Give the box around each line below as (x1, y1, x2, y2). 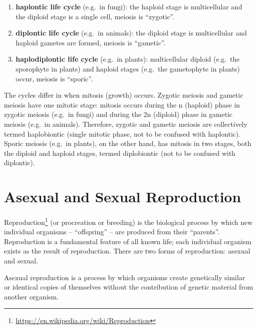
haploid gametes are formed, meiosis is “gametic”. (15, 37, 166, 47)
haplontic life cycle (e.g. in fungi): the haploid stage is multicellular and (15, 1, 242, 11)
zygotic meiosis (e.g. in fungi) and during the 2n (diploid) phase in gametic (4, 109, 233, 119)
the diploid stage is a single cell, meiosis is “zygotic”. (15, 11, 174, 21)
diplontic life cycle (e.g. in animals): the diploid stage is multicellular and (15, 28, 247, 38)
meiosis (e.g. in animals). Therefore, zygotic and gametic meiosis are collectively (4, 118, 248, 129)
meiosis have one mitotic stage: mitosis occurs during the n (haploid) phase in (4, 99, 240, 110)
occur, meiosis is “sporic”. (15, 73, 93, 83)
